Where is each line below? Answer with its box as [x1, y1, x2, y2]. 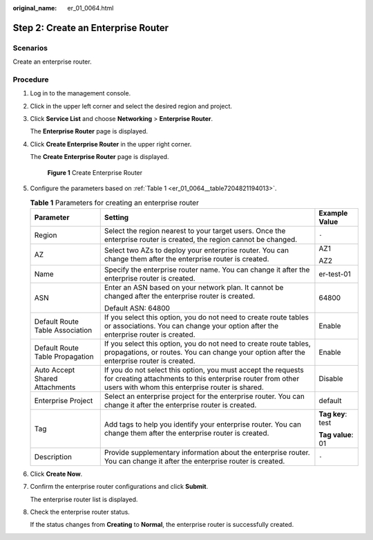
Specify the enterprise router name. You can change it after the [104, 265, 310, 274]
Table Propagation [34, 351, 94, 361]
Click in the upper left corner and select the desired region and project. [30, 102, 233, 110]
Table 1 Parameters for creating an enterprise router [30, 198, 200, 207]
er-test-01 [318, 269, 352, 279]
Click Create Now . [30, 469, 83, 478]
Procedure [12, 75, 49, 84]
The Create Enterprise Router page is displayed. [30, 153, 169, 161]
